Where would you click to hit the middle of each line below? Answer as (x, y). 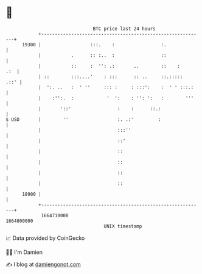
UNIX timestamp (123, 226)
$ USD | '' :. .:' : (84, 119)
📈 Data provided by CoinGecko (45, 238)
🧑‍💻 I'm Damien (24, 252)
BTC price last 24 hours (124, 29)
